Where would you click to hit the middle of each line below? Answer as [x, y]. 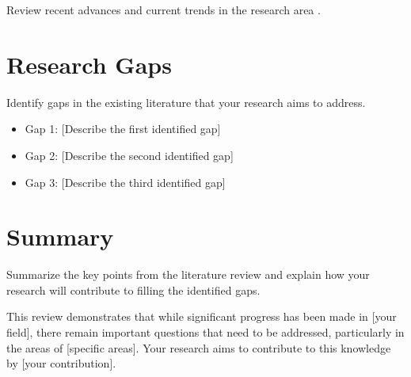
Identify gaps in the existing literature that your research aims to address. [186, 102]
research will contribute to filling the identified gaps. [133, 289]
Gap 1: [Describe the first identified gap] [123, 129]
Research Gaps [89, 64]
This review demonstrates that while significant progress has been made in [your [202, 316]
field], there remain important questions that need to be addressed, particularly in [205, 332]
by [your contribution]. [61, 363]
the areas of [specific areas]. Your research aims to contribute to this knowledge [199, 347]
